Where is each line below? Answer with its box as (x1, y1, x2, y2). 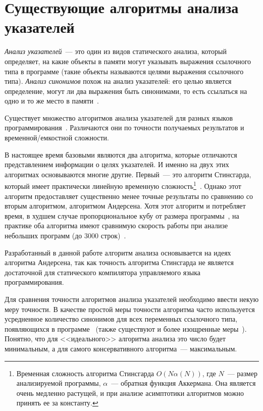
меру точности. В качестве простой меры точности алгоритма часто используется (5, 303, 255, 314)
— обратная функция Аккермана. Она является (111, 378, 256, 388)
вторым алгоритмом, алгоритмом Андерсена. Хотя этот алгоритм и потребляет (5, 200, 246, 211)
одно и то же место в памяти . (5, 95, 99, 106)
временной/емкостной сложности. (5, 132, 109, 143)
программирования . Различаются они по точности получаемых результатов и (5, 122, 244, 133)
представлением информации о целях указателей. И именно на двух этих (5, 159, 229, 170)
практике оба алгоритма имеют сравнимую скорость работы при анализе (5, 220, 228, 231)
